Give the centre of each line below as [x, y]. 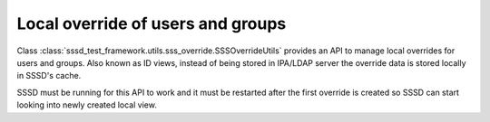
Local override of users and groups [152, 23]
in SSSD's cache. [49, 76]
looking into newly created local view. [87, 105]
